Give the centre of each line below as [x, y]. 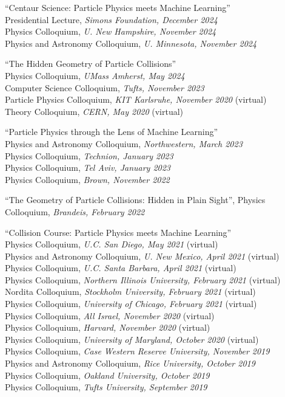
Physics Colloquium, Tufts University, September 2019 [106, 387]
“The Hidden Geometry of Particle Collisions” [91, 64]
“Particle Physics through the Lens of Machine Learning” [112, 132]
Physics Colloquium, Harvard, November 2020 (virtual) [108, 327]
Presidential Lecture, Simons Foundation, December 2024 [111, 19]
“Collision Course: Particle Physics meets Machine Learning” [118, 232]
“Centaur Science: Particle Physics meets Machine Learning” [118, 7]
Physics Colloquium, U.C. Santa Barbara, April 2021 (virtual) [121, 268]
